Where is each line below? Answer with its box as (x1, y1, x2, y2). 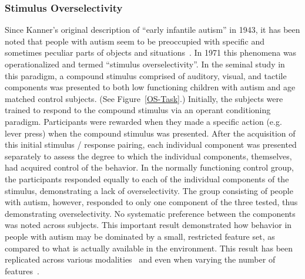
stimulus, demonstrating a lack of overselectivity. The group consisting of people (5, 184, 293, 196)
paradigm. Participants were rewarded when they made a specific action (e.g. (5, 115, 282, 127)
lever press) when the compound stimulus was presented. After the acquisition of (5, 127, 296, 139)
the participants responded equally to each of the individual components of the (5, 172, 289, 185)
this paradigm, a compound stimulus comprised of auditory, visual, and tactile (5, 69, 287, 81)
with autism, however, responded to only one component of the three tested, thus (5, 196, 298, 208)
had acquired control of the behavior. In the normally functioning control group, (5, 161, 294, 173)
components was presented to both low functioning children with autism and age (5, 81, 296, 93)
